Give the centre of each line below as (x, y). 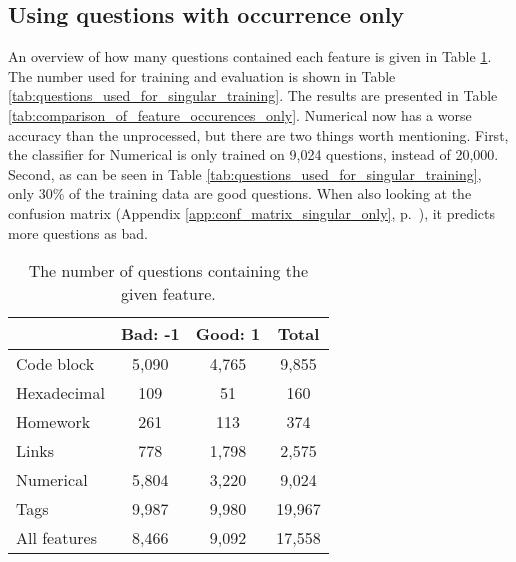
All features (57, 538)
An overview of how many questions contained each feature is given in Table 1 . (250, 56)
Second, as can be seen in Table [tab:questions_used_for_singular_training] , (245, 173)
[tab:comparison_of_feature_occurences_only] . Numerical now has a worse (240, 114)
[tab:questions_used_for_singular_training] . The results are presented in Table (253, 95)
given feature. (168, 294)
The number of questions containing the (168, 271)
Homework (53, 422)
